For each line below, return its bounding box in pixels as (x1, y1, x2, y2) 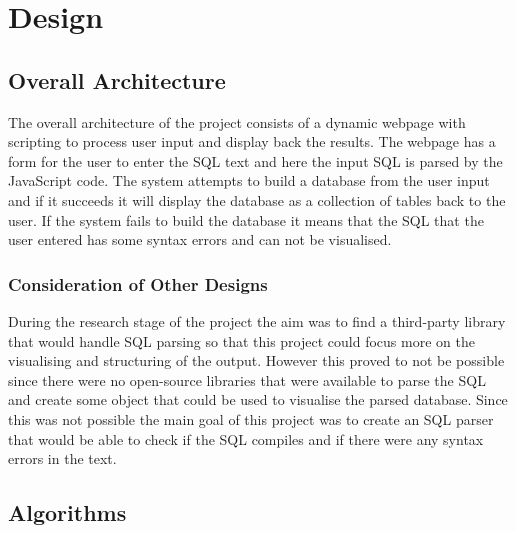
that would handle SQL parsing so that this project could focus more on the (8, 330, 475, 351)
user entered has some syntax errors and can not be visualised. (8, 229, 392, 250)
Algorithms (8, 497, 127, 528)
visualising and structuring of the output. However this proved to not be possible (8, 350, 505, 371)
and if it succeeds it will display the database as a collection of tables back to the (8, 189, 506, 210)
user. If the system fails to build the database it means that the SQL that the (8, 209, 484, 230)
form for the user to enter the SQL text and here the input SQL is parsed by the (8, 150, 503, 171)
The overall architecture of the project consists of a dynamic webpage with (8, 111, 466, 132)
